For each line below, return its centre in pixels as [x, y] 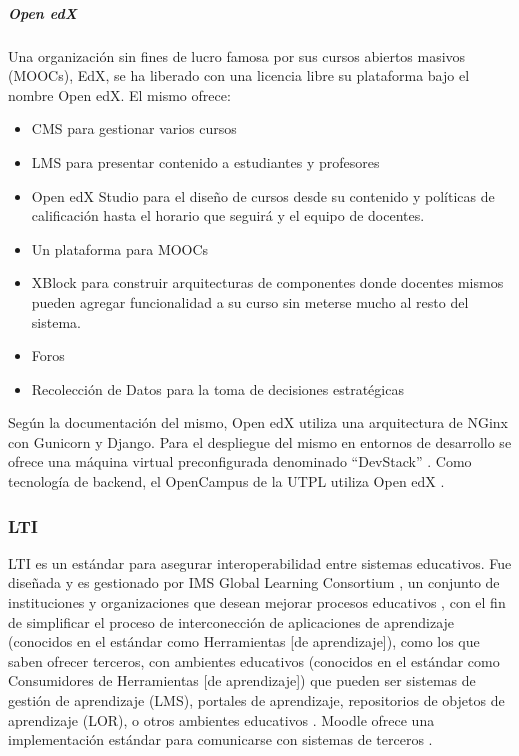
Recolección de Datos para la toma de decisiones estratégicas [217, 388]
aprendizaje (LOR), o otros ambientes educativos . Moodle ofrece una [221, 719]
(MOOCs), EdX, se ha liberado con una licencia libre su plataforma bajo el [239, 75]
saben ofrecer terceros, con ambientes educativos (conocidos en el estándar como [254, 660]
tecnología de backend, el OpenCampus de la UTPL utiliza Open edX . [226, 481]
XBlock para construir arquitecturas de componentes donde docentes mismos [267, 282]
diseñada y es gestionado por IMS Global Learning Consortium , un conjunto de [254, 582]
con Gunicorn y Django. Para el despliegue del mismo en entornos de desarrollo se [260, 441]
